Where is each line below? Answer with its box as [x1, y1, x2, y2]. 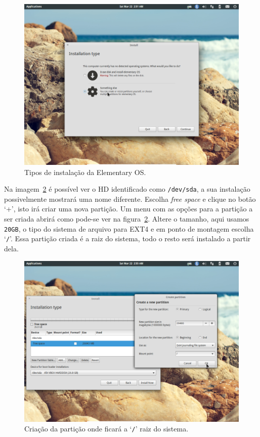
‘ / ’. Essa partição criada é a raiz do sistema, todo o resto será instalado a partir [4, 233, 251, 244]
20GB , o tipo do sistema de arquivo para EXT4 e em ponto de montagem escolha [4, 223, 254, 234]
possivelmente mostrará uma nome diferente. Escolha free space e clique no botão [4, 193, 256, 204]
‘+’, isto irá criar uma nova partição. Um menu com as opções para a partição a [4, 203, 253, 214]
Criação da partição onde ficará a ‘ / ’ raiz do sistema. [24, 423, 189, 434]
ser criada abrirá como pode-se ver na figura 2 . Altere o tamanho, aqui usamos [4, 213, 249, 224]
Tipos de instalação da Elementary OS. [24, 166, 146, 177]
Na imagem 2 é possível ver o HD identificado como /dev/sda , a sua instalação [4, 184, 250, 194]
